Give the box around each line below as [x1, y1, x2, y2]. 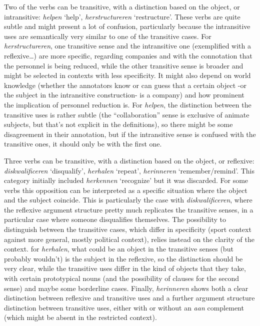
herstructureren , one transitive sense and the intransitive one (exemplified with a [4, 40, 251, 51]
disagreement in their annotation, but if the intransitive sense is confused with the [4, 128, 256, 139]
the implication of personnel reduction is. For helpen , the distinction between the [4, 99, 251, 109]
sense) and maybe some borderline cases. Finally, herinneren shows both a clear [4, 282, 248, 293]
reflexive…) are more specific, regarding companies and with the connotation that [4, 50, 252, 60]
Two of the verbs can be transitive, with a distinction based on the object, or [4, 1, 240, 11]
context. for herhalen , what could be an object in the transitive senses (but [4, 243, 233, 254]
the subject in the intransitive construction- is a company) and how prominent [4, 89, 244, 100]
